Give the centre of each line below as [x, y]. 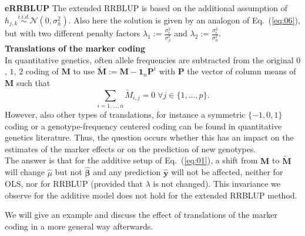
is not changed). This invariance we [217, 184]
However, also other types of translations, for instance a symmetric [125, 114]
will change [25, 172]
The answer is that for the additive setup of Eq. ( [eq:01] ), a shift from [131, 160]
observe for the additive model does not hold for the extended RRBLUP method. [151, 195]
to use [84, 71]
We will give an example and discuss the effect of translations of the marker [141, 215]
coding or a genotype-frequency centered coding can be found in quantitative [143, 126]
